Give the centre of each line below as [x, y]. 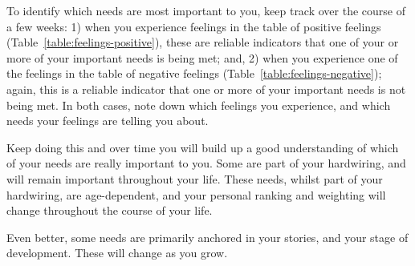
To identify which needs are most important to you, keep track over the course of [206, 10]
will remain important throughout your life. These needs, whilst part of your [195, 178]
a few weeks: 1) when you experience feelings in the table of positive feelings [194, 26]
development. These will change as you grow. [117, 253]
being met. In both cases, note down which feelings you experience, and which [199, 105]
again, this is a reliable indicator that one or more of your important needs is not [206, 89]
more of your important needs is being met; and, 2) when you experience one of [202, 57]
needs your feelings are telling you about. [108, 121]
